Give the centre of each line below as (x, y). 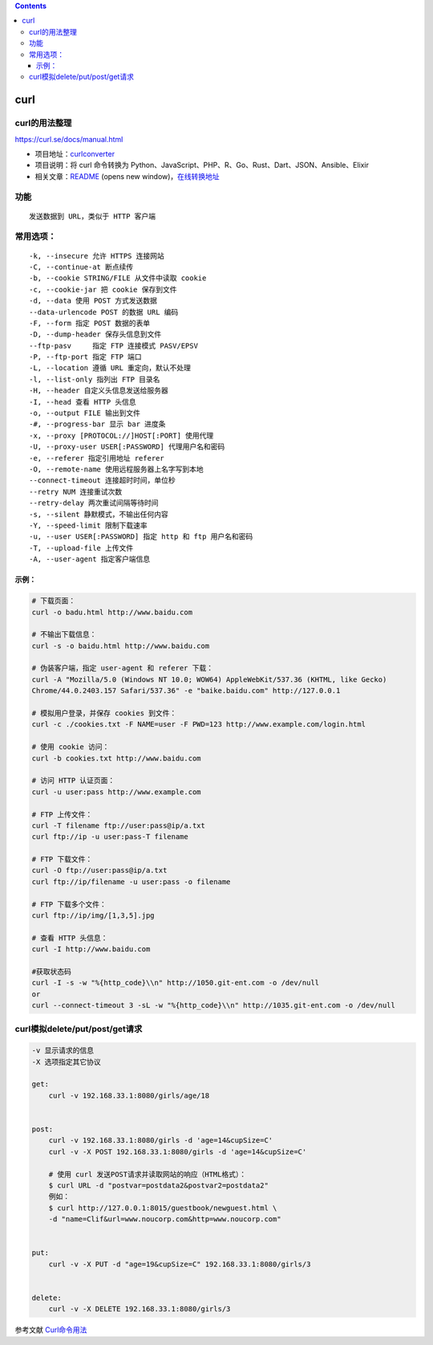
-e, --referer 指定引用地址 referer (97, 458)
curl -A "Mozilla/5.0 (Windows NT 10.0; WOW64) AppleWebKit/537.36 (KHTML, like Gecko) (209, 679)
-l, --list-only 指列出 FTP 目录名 (95, 379)
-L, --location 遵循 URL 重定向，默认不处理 (110, 368)
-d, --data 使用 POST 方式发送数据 (93, 301)
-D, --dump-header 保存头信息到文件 (95, 334)
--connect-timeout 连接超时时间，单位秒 (102, 481)
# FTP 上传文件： (62, 814)
